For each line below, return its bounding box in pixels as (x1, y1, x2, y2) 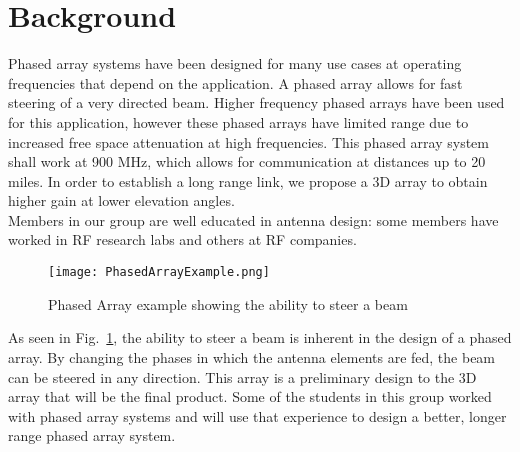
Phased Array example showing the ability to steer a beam (48, 293, 408, 314)
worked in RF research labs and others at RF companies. (8, 229, 357, 250)
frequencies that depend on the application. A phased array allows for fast (8, 72, 463, 93)
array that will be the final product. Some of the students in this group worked (8, 386, 492, 407)
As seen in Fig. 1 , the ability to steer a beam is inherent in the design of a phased (8, 327, 512, 348)
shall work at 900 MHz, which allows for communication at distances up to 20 (8, 151, 486, 172)
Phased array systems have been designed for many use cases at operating (8, 53, 462, 74)
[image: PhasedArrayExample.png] (48, 265, 270, 280)
